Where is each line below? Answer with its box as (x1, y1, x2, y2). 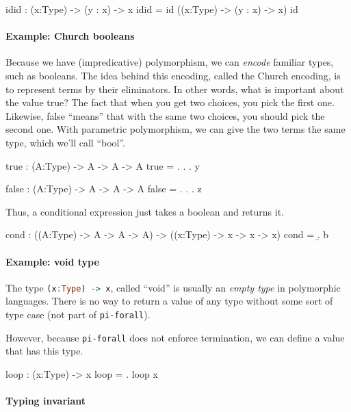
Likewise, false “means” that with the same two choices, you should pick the (5, 108, 325, 123)
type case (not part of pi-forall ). (5, 307, 151, 321)
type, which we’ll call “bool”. (5, 135, 125, 149)
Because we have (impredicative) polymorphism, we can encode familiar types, (5, 55, 334, 69)
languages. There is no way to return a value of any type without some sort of (5, 294, 333, 308)
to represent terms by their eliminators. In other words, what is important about (5, 81, 344, 96)
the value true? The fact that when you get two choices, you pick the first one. (5, 95, 335, 110)
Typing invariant (5, 394, 86, 408)
